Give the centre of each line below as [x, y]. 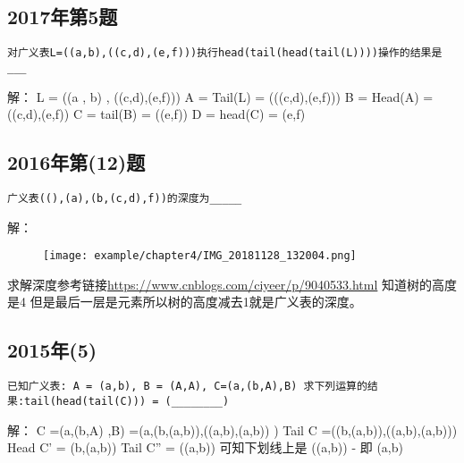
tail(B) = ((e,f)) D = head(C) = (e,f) [203, 114]
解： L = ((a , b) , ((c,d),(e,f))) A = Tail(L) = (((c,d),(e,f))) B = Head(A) [213, 96]
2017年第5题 [63, 17]
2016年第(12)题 [76, 162]
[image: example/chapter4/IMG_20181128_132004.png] [200, 256]
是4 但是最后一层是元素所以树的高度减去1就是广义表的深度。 [185, 302]
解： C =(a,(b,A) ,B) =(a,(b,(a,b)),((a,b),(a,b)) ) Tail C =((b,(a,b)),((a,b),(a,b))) [232, 429]
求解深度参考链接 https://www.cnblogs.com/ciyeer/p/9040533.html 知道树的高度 [232, 284]
